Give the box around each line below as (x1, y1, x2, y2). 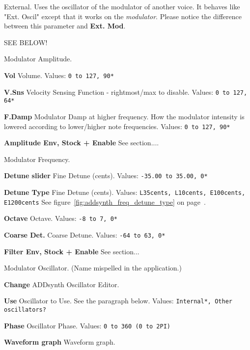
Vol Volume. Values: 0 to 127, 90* (4, 70, 114, 80)
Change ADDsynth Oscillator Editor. (4, 279, 119, 289)
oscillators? (4, 306, 46, 314)
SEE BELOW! (4, 37, 48, 47)
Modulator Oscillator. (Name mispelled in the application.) (4, 263, 182, 273)
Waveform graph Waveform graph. (4, 337, 115, 347)
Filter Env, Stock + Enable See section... (4, 246, 139, 256)
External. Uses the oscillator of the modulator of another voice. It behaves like (4, 1, 240, 11)
